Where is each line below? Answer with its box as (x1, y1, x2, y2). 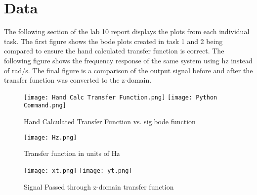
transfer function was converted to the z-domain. (4, 75, 152, 85)
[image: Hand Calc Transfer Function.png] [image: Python (24, 94, 217, 101)
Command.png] (24, 102, 66, 109)
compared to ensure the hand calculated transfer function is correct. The (4, 46, 224, 56)
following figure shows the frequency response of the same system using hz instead (4, 55, 253, 65)
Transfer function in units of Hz (24, 148, 120, 158)
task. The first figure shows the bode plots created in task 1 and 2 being (4, 36, 223, 46)
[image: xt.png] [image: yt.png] (24, 167, 132, 174)
